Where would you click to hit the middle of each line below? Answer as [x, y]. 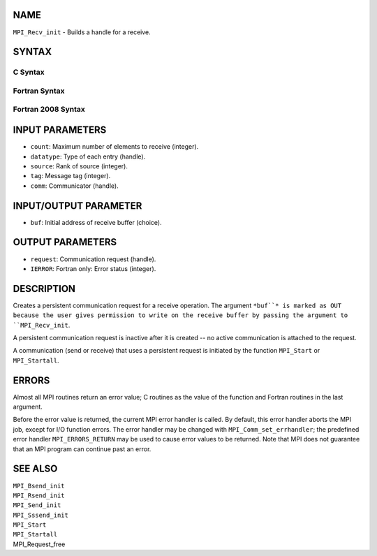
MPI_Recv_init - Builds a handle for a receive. [82, 32]
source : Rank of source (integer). [79, 166]
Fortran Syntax [39, 91]
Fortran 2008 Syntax [49, 110]
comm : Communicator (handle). [74, 186]
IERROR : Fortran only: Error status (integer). [93, 268]
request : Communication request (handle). [93, 259]
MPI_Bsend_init [39, 486]
